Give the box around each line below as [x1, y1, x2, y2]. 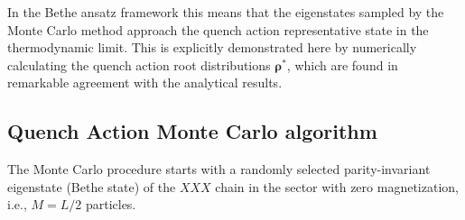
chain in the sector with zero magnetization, [215, 177, 459, 196]
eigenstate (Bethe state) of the [7, 177, 176, 196]
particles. [85, 195, 136, 214]
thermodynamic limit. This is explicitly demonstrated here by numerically [7, 38, 417, 57]
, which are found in [286, 55, 398, 74]
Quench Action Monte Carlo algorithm [7, 117, 377, 145]
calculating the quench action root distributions [7, 55, 271, 74]
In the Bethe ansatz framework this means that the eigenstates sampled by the [7, 3, 444, 21]
